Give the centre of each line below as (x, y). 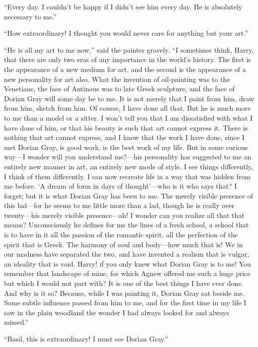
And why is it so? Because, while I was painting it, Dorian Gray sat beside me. (124, 293)
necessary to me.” (30, 16)
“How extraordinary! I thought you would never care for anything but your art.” (126, 33)
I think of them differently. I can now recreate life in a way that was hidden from (128, 176)
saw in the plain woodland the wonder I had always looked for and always (117, 312)
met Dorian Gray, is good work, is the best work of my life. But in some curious (126, 147)
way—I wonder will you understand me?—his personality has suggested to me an (128, 157)
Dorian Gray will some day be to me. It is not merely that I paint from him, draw (129, 98)
